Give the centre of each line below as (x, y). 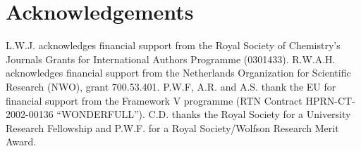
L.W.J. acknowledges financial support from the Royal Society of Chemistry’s (173, 45)
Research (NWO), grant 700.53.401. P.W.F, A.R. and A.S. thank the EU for (171, 86)
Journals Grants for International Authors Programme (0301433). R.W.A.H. (171, 59)
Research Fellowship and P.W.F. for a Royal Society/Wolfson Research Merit (172, 127)
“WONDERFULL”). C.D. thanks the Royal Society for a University (204, 114)
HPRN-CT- (330, 100)
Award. (21, 142)
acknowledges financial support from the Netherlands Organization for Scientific (178, 73)
